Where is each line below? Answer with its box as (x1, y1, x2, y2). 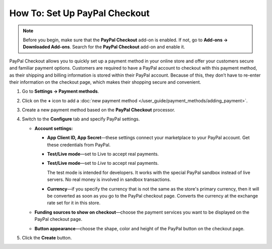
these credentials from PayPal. (47, 142, 111, 148)
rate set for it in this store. (47, 200, 101, 206)
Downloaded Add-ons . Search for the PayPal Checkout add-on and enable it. (23, 44, 185, 50)
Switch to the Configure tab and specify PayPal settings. (22, 116, 140, 122)
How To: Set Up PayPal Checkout (9, 8, 150, 19)
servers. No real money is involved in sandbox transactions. (47, 176, 171, 182)
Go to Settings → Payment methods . (22, 88, 99, 94)
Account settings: (34, 125, 73, 131)
